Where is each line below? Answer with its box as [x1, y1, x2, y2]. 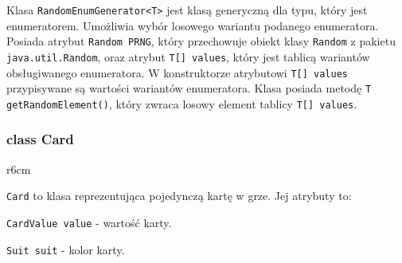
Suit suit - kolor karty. [6, 241, 125, 257]
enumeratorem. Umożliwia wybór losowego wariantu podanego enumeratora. [6, 17, 379, 33]
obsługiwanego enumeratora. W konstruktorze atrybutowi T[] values [6, 64, 348, 80]
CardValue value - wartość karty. [6, 214, 172, 230]
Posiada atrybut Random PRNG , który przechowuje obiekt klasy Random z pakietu [6, 33, 396, 49]
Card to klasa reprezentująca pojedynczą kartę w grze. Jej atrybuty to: [6, 187, 352, 204]
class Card [6, 129, 74, 149]
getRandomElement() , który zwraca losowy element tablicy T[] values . [6, 95, 357, 112]
